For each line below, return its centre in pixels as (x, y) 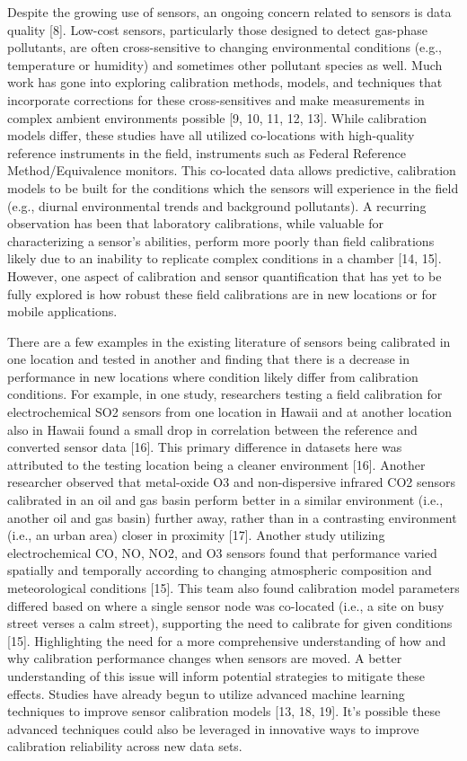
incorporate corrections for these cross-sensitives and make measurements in (216, 99)
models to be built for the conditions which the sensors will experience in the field (233, 187)
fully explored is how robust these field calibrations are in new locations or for (222, 293)
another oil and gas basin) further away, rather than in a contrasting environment (232, 517)
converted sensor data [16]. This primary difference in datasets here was (205, 447)
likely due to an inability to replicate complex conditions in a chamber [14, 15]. (225, 258)
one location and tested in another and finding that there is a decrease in (208, 359)
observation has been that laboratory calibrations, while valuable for (195, 223)
